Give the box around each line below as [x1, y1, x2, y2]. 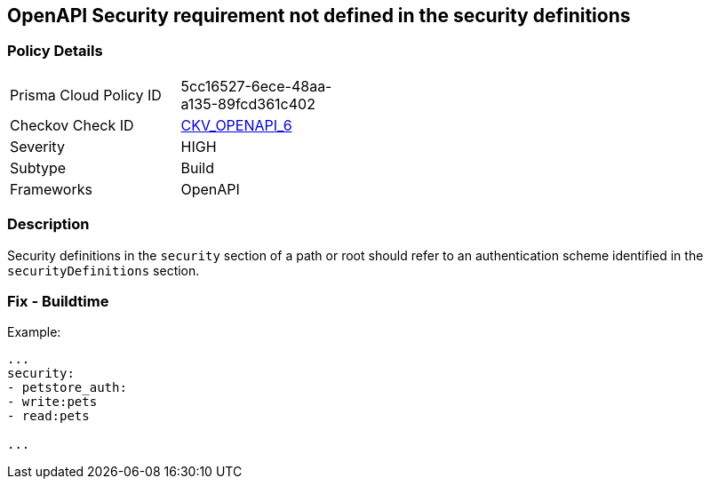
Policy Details [7, 42, 103, 60]
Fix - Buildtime [7, 291, 109, 310]
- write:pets [7, 394, 98, 410]
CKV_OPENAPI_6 [180, 116, 292, 134]
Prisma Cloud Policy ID [10, 85, 162, 104]
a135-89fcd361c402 [180, 94, 315, 113]
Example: [7, 324, 61, 340]
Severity [10, 137, 65, 155]
